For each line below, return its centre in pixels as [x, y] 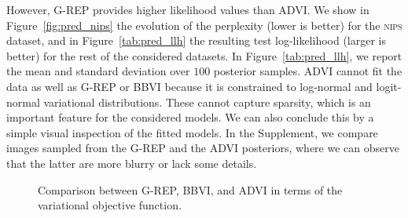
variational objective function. [110, 205]
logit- [389, 86]
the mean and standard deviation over [98, 71]
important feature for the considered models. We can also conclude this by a [190, 117]
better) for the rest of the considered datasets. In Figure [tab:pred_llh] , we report [204, 55]
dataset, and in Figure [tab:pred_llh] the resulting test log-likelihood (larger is [196, 40]
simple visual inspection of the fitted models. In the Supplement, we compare [192, 132]
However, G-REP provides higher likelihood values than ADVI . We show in [188, 9]
